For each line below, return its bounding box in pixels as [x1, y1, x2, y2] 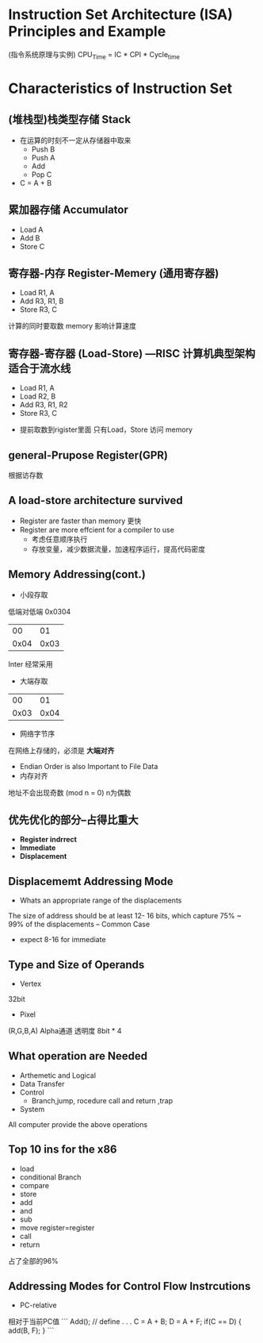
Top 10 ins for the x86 [8, 1143, 117, 1156]
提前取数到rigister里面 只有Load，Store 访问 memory [19, 425, 192, 434]
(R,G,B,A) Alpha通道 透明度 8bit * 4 [8, 1026, 122, 1036]
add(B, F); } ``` [8, 1326, 55, 1335]
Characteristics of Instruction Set [8, 79, 233, 97]
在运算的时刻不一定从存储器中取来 [19, 135, 131, 144]
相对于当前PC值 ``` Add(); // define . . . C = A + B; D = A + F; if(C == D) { [8, 1317, 242, 1326]
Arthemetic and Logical [19, 1070, 97, 1080]
